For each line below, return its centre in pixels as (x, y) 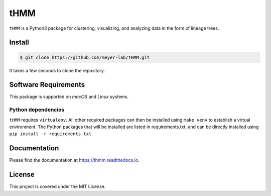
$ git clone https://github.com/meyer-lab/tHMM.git (85, 57)
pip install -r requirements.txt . (51, 134)
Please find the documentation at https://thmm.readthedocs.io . (74, 160)
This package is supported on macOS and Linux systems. (69, 97)
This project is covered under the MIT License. (57, 186)
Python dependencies (37, 110)
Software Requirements (47, 85)
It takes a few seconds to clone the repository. (57, 70)
